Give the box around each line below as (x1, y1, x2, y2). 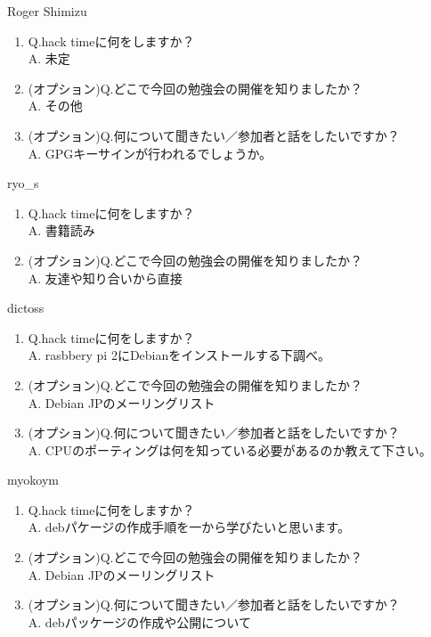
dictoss (7, 298, 45, 317)
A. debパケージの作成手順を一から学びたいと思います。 (28, 518, 350, 536)
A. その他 (28, 96, 83, 115)
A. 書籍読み (28, 221, 95, 240)
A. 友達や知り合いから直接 (28, 268, 183, 287)
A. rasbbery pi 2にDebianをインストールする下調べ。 (28, 346, 331, 364)
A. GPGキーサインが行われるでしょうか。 (28, 143, 272, 162)
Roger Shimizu (7, 2, 87, 20)
